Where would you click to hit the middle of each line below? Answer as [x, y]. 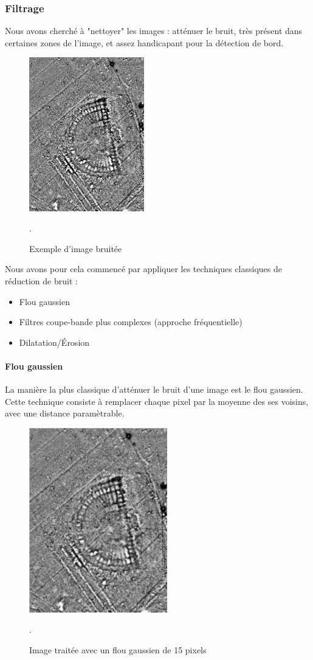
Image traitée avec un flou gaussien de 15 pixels [118, 649]
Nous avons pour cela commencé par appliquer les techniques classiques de [143, 269]
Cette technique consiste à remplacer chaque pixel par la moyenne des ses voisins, [157, 401]
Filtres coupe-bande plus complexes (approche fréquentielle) [131, 322]
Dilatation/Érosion [54, 342]
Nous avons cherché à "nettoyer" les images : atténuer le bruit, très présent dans [154, 31]
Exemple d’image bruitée [76, 248]
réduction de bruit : [41, 281]
